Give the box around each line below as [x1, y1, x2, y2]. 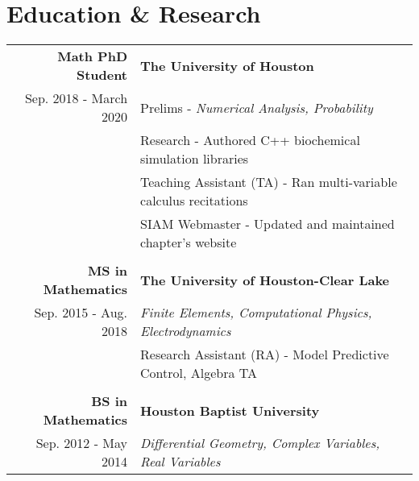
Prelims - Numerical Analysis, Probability [140, 97, 373, 117]
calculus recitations [140, 191, 248, 210]
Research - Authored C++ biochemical [140, 131, 360, 150]
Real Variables [140, 452, 221, 471]
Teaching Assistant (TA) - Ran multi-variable [140, 172, 397, 192]
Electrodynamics [140, 321, 231, 341]
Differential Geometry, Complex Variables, [140, 433, 380, 453]
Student [76, 65, 128, 85]
